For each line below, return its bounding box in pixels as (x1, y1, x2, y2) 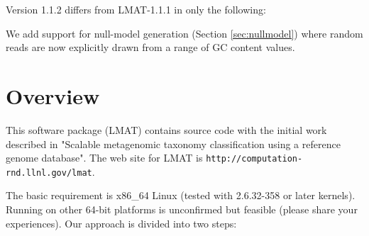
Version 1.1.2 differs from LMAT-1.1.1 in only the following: (6, 2, 266, 16)
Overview (6, 81, 100, 110)
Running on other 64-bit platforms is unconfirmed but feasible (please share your (6, 202, 358, 216)
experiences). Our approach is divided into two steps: (6, 215, 237, 230)
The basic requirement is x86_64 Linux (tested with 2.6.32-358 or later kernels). (6, 188, 356, 203)
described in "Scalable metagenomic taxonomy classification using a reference (6, 136, 341, 151)
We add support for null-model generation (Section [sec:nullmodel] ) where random (6, 26, 363, 40)
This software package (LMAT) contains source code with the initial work (6, 122, 327, 137)
